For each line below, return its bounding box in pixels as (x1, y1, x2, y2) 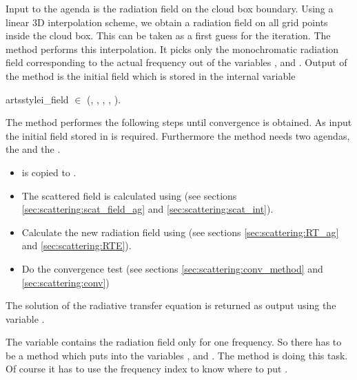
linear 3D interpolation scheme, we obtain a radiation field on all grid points (6, 14, 328, 29)
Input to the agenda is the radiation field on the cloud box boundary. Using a (6, 1, 334, 15)
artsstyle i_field (6, 92, 69, 106)
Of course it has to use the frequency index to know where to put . (6, 361, 288, 376)
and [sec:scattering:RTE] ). (21, 238, 132, 253)
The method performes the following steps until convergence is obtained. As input (6, 115, 352, 129)
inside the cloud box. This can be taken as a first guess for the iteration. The (6, 28, 331, 43)
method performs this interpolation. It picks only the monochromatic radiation (6, 41, 339, 56)
